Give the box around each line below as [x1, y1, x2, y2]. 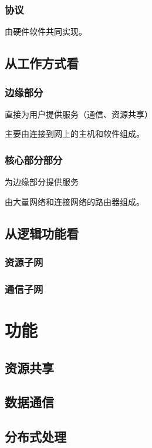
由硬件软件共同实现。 [5, 25, 87, 38]
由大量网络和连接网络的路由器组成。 [5, 195, 144, 207]
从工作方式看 [5, 54, 79, 72]
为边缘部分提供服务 [5, 176, 79, 188]
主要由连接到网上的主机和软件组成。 [5, 127, 144, 140]
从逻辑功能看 [5, 224, 79, 242]
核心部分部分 [5, 152, 63, 167]
